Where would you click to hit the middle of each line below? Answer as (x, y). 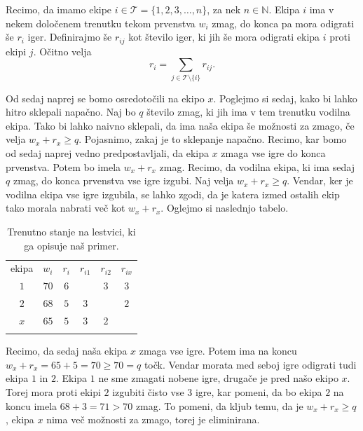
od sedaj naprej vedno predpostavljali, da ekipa (108, 152)
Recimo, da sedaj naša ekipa (67, 351)
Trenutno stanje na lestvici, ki (71, 231)
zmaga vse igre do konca (273, 152)
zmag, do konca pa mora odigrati (283, 23)
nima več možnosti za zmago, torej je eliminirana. (153, 419)
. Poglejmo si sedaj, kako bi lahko (285, 98)
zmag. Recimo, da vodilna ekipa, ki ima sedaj (257, 166)
